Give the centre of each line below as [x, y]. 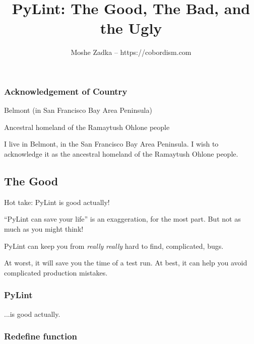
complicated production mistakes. [56, 272]
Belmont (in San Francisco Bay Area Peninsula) [78, 110]
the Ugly [131, 28]
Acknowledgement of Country [66, 91]
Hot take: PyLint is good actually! [57, 202]
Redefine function [41, 336]
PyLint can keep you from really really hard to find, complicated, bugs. [114, 246]
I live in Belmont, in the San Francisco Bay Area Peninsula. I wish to [111, 144]
